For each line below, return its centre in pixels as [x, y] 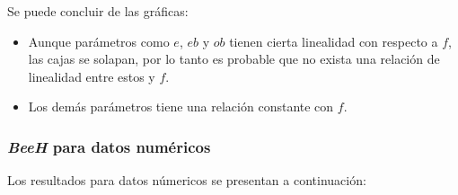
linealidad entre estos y [92, 76]
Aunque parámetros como [99, 41]
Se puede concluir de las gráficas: [98, 11]
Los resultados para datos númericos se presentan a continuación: [187, 180]
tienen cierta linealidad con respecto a [334, 41]
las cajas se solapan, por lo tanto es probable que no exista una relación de [234, 59]
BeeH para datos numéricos [109, 146]
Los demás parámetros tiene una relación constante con [181, 106]
